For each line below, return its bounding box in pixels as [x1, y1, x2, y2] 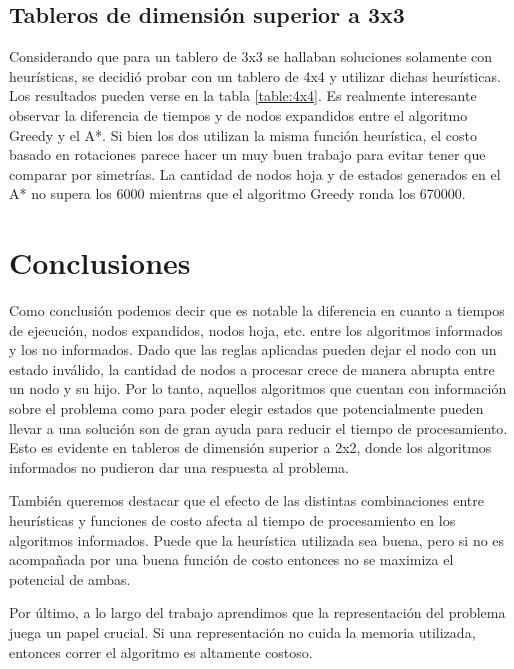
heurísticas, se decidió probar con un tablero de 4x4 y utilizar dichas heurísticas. [9, 65, 501, 86]
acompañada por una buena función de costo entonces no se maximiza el [9, 549, 454, 570]
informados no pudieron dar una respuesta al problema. [9, 456, 349, 477]
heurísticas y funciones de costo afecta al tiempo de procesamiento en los [9, 510, 456, 531]
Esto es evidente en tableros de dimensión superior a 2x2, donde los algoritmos [9, 437, 492, 458]
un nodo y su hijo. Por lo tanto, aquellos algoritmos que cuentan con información [9, 378, 507, 399]
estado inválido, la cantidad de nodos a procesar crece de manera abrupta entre [9, 358, 495, 379]
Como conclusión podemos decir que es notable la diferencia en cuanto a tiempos [9, 300, 505, 321]
